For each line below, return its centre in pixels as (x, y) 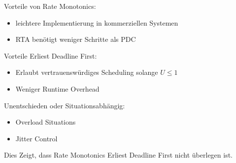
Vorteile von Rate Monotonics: (50, 6)
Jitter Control (36, 138)
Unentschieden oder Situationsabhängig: (65, 105)
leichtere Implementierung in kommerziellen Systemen (97, 22)
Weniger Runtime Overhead (57, 88)
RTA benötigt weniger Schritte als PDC (76, 39)
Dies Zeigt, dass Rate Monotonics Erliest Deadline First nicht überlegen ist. (118, 155)
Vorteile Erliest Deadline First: (51, 55)
